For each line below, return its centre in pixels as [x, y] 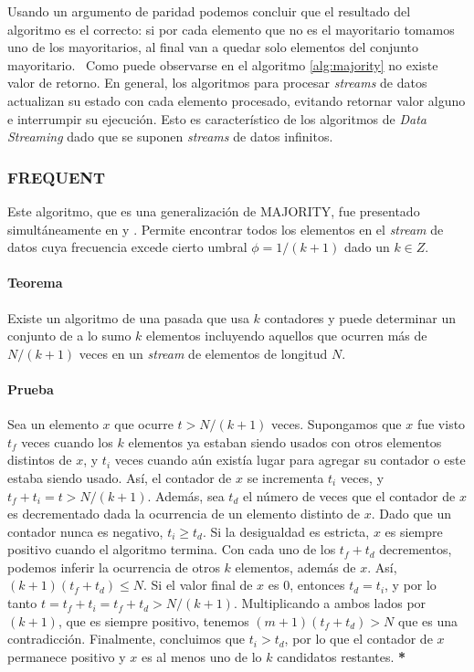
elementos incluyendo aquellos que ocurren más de [287, 336]
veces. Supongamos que [337, 424]
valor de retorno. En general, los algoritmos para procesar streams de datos [217, 83]
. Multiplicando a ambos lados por [330, 603]
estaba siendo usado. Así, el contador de [120, 477]
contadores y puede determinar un [360, 317]
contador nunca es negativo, [85, 531]
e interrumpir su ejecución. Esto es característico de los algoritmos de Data [217, 118]
